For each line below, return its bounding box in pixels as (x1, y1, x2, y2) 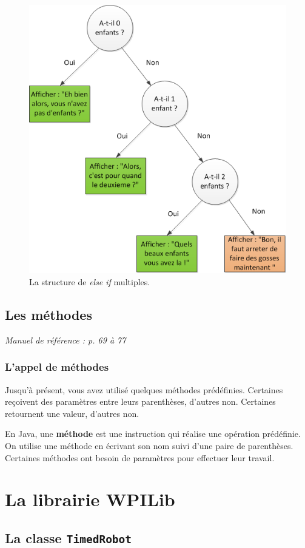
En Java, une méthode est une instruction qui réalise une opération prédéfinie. (5, 427, 301, 440)
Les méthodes (5, 305, 92, 323)
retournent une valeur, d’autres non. (5, 407, 139, 419)
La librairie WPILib (5, 487, 175, 512)
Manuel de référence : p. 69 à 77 (5, 333, 126, 346)
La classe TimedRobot (5, 528, 132, 547)
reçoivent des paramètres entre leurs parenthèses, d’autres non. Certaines (5, 395, 276, 408)
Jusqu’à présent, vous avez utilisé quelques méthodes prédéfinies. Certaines (5, 383, 283, 396)
